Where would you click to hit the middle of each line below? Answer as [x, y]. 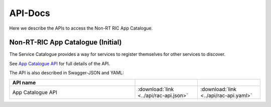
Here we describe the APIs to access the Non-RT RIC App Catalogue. [81, 28]
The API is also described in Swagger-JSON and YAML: [66, 73]
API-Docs [30, 13]
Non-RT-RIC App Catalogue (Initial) [65, 42]
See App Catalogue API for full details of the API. [60, 63]
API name [24, 82]
